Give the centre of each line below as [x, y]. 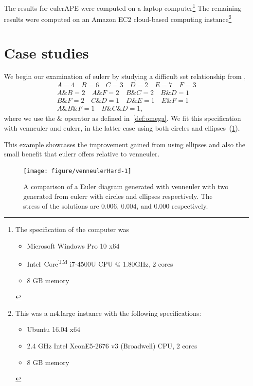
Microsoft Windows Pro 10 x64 [73, 245]
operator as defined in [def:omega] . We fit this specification [153, 118]
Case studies [46, 52]
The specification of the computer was [72, 229]
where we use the [29, 118]
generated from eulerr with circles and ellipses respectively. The [118, 196]
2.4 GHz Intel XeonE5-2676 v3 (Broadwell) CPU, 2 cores [112, 345]
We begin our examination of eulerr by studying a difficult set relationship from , [125, 76]
